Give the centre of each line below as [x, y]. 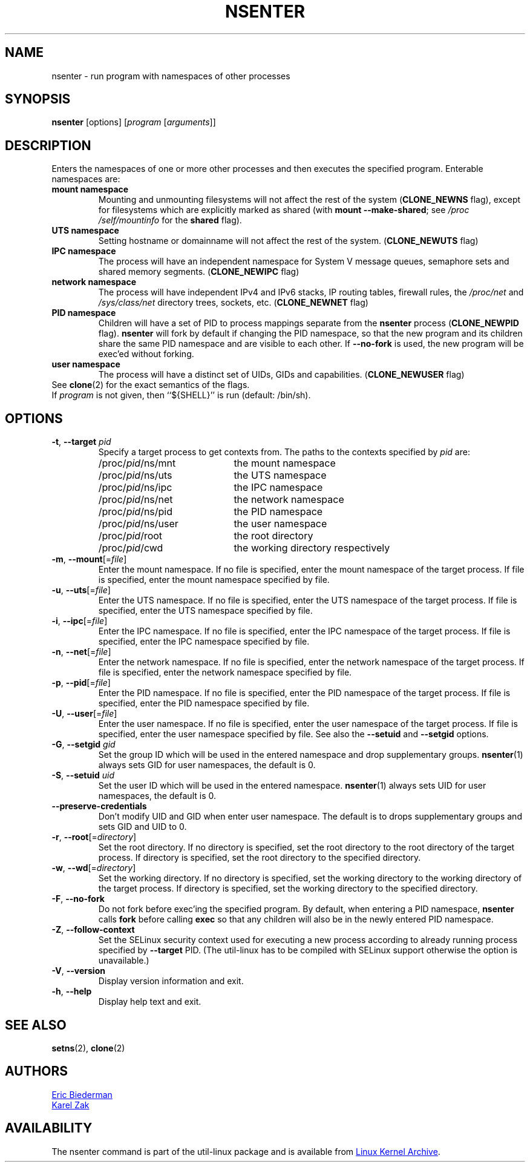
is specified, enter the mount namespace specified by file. [214, 580]
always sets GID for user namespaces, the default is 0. [207, 765]
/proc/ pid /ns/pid [136, 512]
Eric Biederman [82, 1094]
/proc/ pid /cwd [131, 548]
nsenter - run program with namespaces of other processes [171, 76]
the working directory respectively [312, 548]
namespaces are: [86, 179]
